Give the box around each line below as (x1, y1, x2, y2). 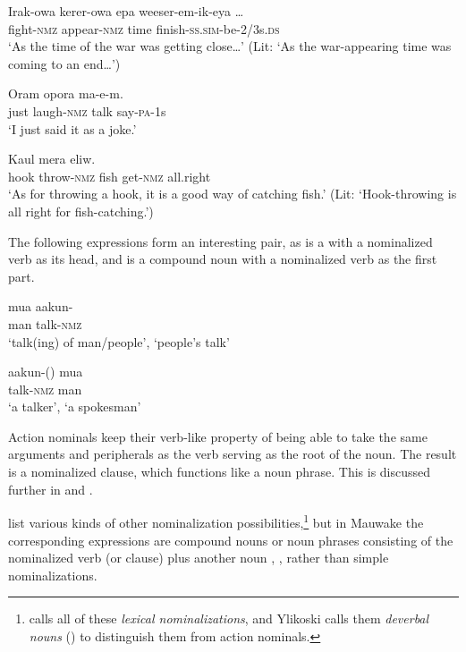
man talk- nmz (8, 314, 82, 333)
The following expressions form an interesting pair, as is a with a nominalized (8, 232, 433, 250)
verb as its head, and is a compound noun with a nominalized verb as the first (8, 250, 437, 268)
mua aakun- (8, 297, 73, 316)
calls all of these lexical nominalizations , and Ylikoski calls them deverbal (29, 609, 429, 628)
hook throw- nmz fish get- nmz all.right (8, 166, 211, 185)
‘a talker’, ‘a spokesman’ (8, 397, 141, 416)
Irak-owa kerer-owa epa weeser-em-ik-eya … (8, 2, 244, 20)
